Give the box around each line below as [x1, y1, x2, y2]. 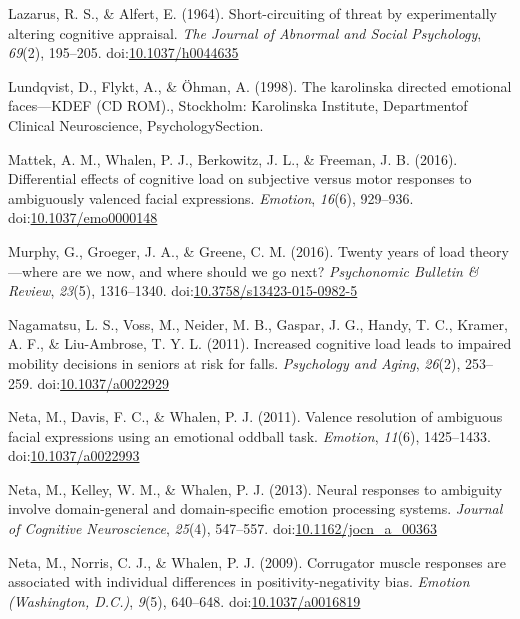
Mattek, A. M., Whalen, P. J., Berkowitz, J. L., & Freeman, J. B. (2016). [8, 148, 458, 169]
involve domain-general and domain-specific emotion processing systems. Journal [8, 498, 503, 519]
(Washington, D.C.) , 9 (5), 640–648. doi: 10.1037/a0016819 [8, 590, 361, 611]
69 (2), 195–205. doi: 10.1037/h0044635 [8, 42, 239, 63]
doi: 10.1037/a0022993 [8, 445, 140, 466]
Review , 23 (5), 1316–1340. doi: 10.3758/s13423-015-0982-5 [8, 280, 358, 301]
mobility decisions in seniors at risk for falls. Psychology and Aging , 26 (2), [8, 352, 461, 373]
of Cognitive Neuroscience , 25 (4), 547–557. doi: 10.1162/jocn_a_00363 [8, 518, 438, 539]
